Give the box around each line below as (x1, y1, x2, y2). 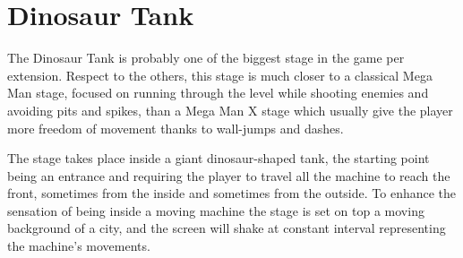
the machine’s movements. (7, 236, 150, 255)
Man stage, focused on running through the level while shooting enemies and (7, 83, 429, 102)
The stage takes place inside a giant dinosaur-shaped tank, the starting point (7, 149, 430, 168)
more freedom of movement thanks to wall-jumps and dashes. (7, 118, 344, 137)
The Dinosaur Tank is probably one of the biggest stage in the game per (7, 48, 405, 67)
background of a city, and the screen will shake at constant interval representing (7, 219, 446, 237)
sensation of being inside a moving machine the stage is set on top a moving (7, 201, 424, 219)
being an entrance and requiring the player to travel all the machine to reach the (7, 166, 450, 185)
